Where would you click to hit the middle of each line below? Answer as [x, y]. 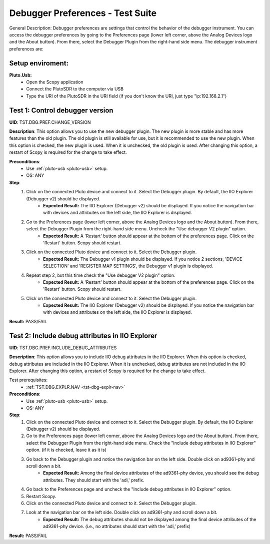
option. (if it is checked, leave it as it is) [66, 450]
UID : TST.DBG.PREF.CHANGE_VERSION [50, 122]
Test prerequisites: [28, 380]
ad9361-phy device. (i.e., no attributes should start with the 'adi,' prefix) [117, 527]
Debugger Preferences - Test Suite [83, 13]
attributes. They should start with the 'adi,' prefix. [94, 480]
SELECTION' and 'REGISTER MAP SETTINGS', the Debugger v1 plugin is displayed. [128, 266]
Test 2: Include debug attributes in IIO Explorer [83, 335]
